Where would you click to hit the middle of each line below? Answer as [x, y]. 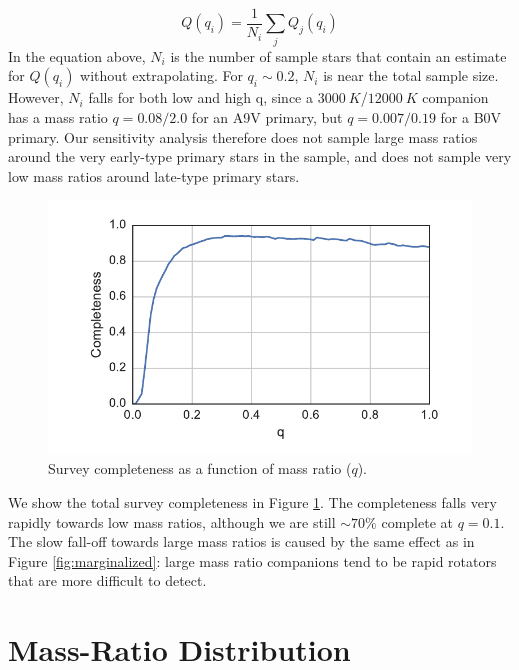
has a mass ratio [58, 116]
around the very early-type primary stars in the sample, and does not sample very [260, 156]
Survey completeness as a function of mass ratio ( [200, 468]
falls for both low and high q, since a [200, 97]
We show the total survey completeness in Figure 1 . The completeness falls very [252, 501]
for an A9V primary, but [267, 116]
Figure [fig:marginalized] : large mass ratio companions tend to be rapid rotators [252, 560]
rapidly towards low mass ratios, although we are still [172, 521]
